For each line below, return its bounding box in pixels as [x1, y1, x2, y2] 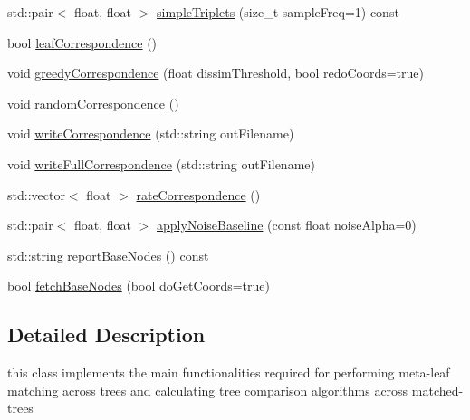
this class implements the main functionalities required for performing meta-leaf [7, 363, 450, 382]
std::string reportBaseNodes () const [7, 245, 209, 264]
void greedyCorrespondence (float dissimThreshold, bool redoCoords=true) [7, 63, 424, 82]
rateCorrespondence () [136, 185, 261, 204]
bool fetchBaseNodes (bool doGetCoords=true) [7, 276, 270, 295]
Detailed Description [7, 320, 206, 348]
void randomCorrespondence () [7, 93, 179, 112]
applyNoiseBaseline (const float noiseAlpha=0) [157, 215, 417, 234]
